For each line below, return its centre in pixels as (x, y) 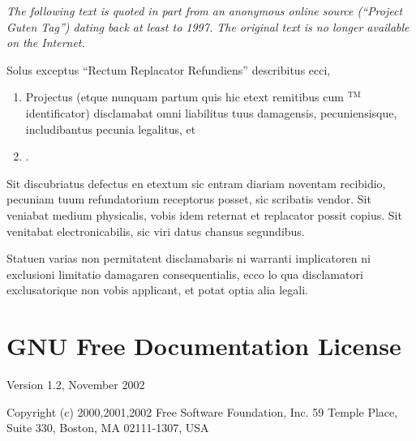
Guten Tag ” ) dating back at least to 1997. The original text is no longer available (208, 26)
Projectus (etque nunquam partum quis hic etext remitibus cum (184, 97)
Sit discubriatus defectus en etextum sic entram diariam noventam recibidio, (196, 183)
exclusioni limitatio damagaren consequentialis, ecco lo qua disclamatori (185, 274)
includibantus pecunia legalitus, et (111, 128)
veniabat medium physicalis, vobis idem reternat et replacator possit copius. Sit (204, 214)
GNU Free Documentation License (204, 346)
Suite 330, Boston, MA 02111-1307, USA (108, 428)
